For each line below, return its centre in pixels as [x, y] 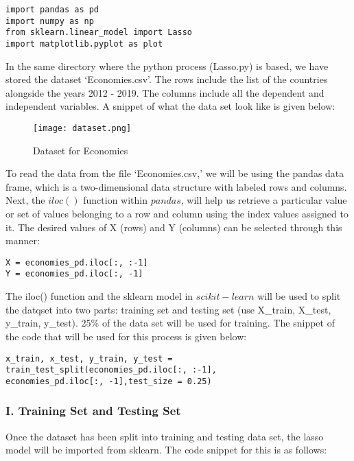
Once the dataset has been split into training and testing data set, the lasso [165, 436]
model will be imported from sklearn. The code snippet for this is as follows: [166, 450]
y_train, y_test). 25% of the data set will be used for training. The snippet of [170, 323]
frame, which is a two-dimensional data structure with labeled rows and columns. [176, 186]
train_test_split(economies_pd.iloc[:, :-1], [111, 370]
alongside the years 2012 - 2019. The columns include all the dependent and [165, 92]
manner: [23, 240]
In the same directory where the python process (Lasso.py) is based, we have [167, 66]
